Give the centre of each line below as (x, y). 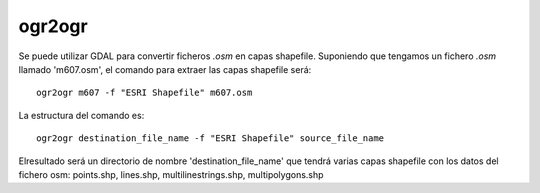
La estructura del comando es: (81, 115)
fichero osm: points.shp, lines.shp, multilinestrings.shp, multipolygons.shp (171, 174)
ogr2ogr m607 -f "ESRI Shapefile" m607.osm (144, 93)
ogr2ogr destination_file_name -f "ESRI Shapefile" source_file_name (210, 138)
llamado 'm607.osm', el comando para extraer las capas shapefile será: (165, 69)
